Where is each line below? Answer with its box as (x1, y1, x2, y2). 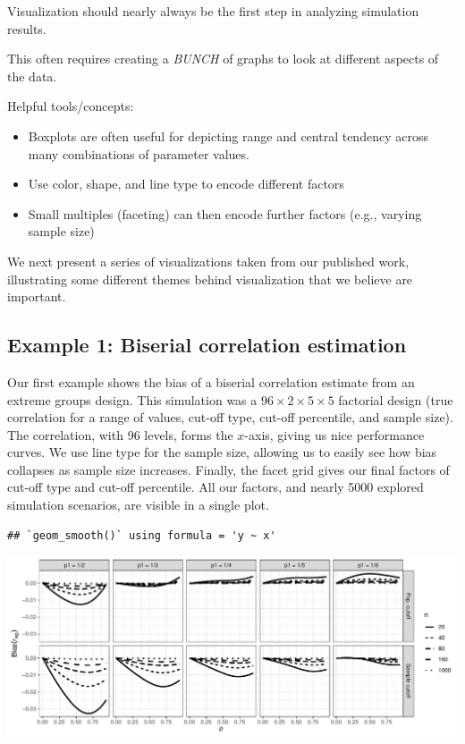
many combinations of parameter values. (28, 144, 249, 163)
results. (7, 19, 46, 38)
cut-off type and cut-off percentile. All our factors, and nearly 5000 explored (7, 478, 424, 496)
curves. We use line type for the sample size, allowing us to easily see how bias (7, 443, 437, 461)
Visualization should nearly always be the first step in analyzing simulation (7, 2, 419, 20)
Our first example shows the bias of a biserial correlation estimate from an (7, 372, 415, 391)
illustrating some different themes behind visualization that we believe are (7, 269, 413, 288)
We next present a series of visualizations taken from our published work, (7, 251, 410, 270)
